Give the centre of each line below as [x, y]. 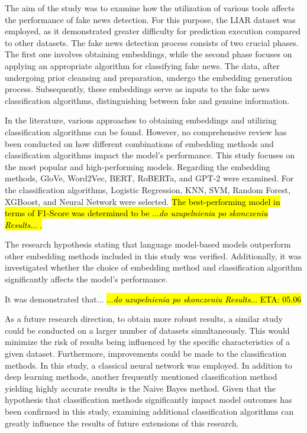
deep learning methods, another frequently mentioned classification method [141, 377]
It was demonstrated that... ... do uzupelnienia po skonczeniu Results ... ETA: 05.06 [153, 299]
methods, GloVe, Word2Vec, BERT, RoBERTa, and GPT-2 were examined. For [149, 178]
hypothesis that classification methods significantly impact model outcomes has [148, 400]
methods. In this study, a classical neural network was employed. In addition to [148, 365]
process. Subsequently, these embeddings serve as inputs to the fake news [137, 89]
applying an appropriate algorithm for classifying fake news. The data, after [142, 65]
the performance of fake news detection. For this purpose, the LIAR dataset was [150, 19]
